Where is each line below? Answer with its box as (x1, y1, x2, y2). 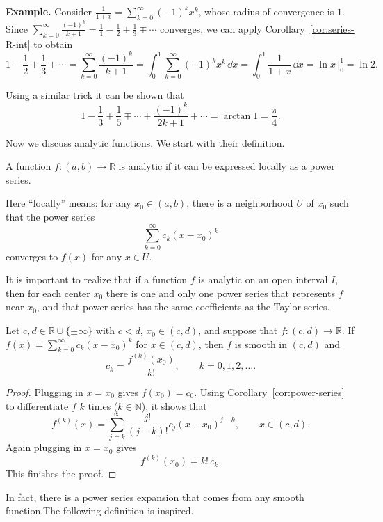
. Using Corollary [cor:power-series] (194, 384, 345, 399)
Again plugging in (6, 440, 82, 454)
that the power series (6, 209, 95, 223)
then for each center (6, 285, 90, 300)
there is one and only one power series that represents (106, 285, 335, 300)
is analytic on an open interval (198, 272, 328, 287)
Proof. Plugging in (6, 384, 83, 399)
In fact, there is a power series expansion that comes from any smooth (6, 489, 304, 504)
